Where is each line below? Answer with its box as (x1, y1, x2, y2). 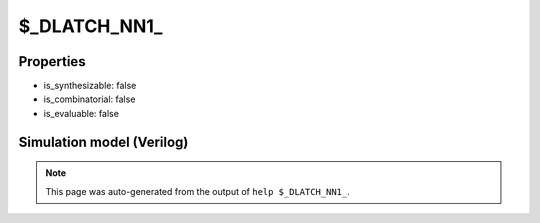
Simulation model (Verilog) (18, 133, 189, 150)
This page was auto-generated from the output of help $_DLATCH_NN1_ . (45, 185, 350, 197)
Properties (18, 53, 86, 70)
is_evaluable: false (43, 107, 120, 119)
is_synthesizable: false (43, 80, 137, 92)
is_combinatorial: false (43, 93, 136, 105)
